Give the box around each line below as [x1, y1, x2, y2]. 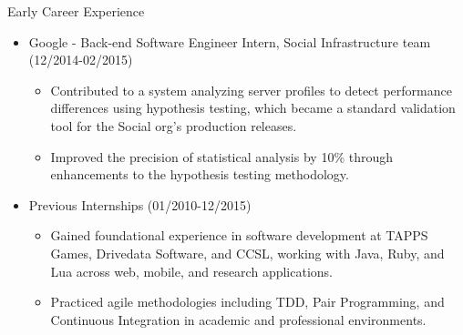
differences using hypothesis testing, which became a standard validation [50, 98, 456, 117]
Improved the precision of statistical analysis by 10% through [50, 147, 393, 166]
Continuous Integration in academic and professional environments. [50, 310, 427, 329]
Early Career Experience [7, 2, 145, 20]
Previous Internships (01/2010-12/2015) [28, 195, 252, 214]
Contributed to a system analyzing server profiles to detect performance [50, 80, 452, 99]
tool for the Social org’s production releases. [50, 116, 297, 135]
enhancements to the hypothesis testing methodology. [50, 165, 349, 184]
